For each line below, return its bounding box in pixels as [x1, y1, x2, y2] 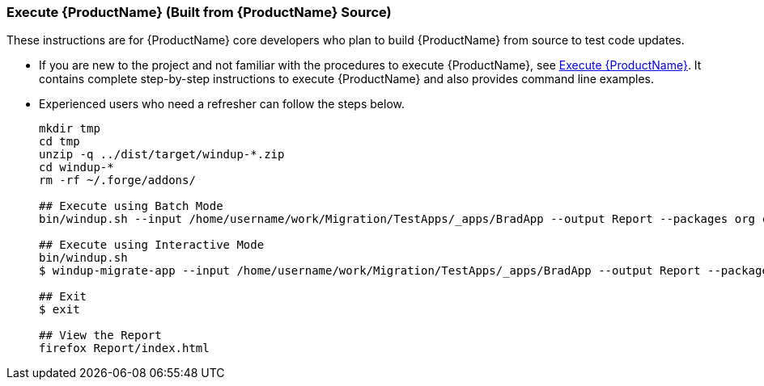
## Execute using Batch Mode [39, 199, 223, 213]
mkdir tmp [39, 122, 100, 136]
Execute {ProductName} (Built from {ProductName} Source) [6, 4, 392, 20]
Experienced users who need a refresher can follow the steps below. [39, 97, 405, 111]
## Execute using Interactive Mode [39, 238, 265, 252]
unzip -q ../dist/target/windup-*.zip [39, 148, 285, 162]
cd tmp [39, 135, 80, 149]
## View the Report [39, 329, 162, 342]
